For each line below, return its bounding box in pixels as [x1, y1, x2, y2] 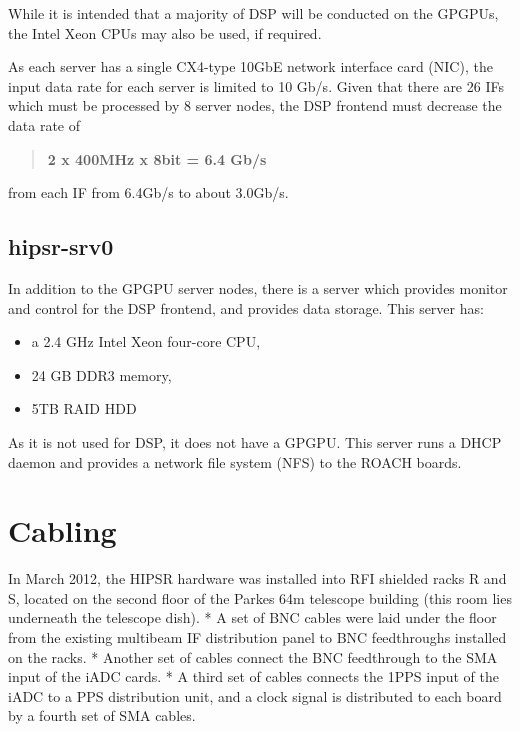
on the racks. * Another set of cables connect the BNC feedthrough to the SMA [8, 646, 498, 667]
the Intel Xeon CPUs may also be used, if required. [8, 22, 322, 43]
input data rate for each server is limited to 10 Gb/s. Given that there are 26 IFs [8, 75, 504, 96]
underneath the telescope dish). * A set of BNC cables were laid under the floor [8, 607, 497, 628]
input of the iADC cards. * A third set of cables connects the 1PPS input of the [8, 666, 499, 687]
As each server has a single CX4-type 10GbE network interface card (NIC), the [8, 56, 493, 77]
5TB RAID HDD [31, 398, 137, 419]
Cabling [8, 510, 117, 551]
